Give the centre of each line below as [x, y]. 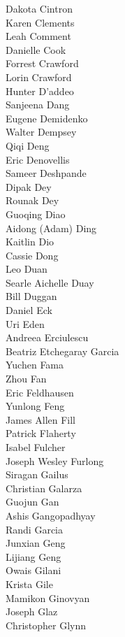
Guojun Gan [32, 502]
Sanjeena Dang [38, 105]
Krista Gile [29, 584]
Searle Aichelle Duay [50, 282]
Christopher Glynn [46, 625]
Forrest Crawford [42, 63]
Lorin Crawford [39, 77]
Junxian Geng [36, 543]
